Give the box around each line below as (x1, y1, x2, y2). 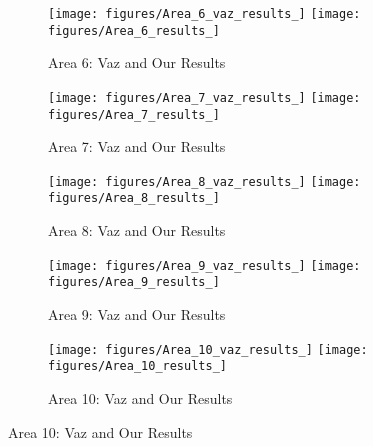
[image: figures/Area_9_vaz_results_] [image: (48, 258, 361, 273)
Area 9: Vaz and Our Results (48, 304, 226, 325)
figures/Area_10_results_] (48, 359, 227, 374)
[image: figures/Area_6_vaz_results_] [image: (48, 7, 361, 21)
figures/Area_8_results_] (48, 191, 220, 206)
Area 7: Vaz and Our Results (48, 136, 226, 157)
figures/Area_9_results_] (48, 275, 220, 290)
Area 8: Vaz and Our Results (48, 220, 226, 241)
